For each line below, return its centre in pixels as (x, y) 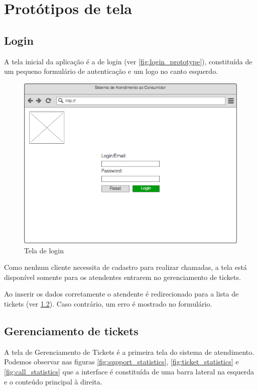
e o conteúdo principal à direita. (53, 381)
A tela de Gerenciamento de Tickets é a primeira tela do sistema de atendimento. (129, 352)
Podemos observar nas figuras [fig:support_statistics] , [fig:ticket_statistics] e (121, 362)
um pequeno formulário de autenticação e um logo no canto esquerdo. (111, 71)
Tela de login (44, 250)
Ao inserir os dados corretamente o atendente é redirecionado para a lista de (121, 294)
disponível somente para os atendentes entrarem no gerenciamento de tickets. (122, 277)
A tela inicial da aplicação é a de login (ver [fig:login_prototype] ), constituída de (128, 61)
